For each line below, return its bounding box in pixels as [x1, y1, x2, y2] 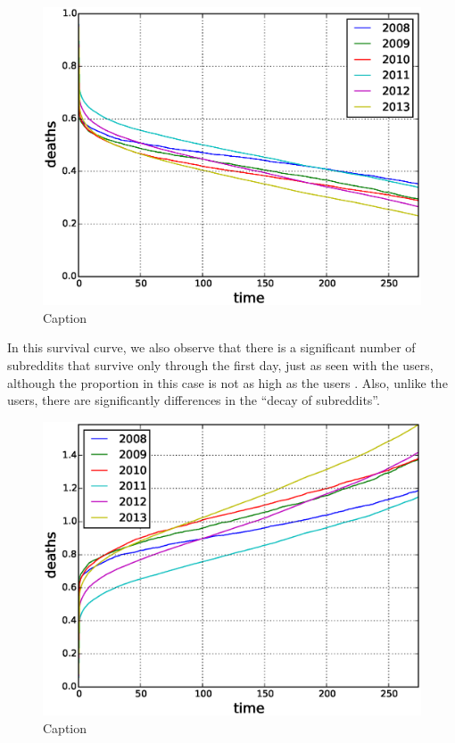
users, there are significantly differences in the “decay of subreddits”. [7, 391, 380, 409]
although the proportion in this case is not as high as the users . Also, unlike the [7, 373, 448, 392]
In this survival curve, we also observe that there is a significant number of [7, 338, 416, 357]
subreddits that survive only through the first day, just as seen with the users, [7, 355, 434, 374]
